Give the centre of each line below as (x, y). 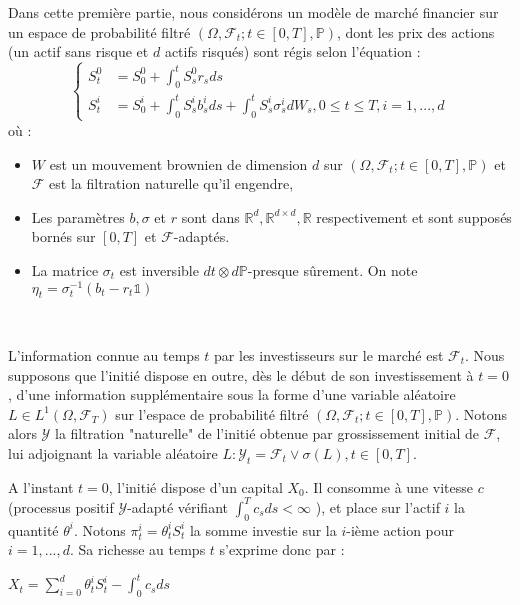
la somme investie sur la (263, 529)
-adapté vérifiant (177, 506)
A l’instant (41, 486)
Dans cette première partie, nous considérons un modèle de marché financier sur (253, 12)
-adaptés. (201, 236)
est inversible (159, 269)
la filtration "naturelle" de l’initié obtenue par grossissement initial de (267, 433)
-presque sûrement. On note (332, 269)
